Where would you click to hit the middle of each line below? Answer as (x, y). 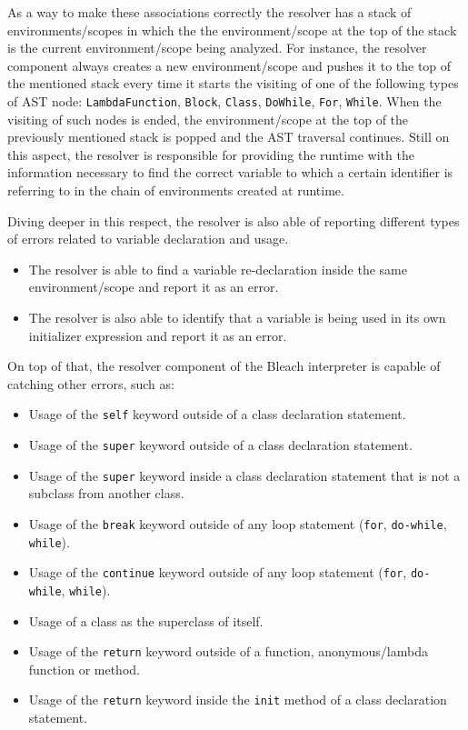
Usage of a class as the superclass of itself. (146, 620)
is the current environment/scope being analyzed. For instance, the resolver (217, 48)
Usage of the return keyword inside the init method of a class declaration (238, 700)
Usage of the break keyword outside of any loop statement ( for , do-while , (238, 523)
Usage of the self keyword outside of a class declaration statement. (217, 414)
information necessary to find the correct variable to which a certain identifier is (230, 172)
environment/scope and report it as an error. (154, 287)
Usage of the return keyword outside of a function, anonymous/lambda (228, 651)
